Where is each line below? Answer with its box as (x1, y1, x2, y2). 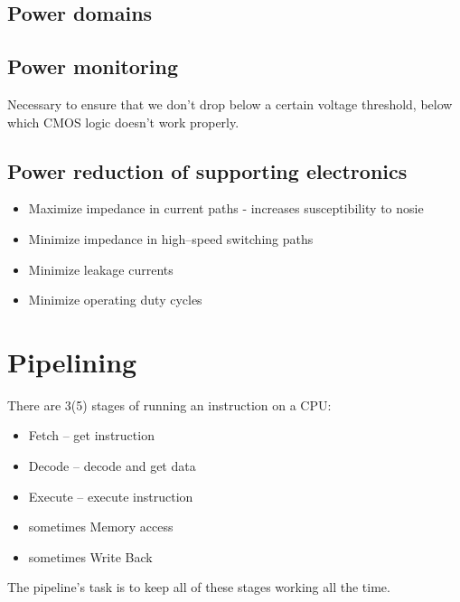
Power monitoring (7, 52, 178, 80)
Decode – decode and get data (28, 456, 196, 475)
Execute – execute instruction (28, 486, 193, 505)
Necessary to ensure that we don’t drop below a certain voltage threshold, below (7, 94, 453, 113)
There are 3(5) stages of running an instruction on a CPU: (7, 395, 332, 414)
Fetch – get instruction (28, 426, 155, 445)
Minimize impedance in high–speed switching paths (28, 229, 314, 248)
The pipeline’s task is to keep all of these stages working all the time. (7, 578, 390, 597)
